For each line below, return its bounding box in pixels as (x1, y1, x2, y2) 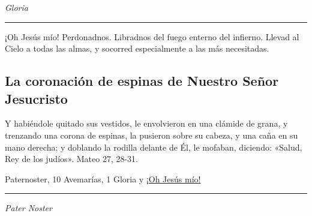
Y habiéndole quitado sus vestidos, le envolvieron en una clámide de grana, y (5, 117, 288, 130)
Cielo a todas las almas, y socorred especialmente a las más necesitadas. (5, 42, 269, 55)
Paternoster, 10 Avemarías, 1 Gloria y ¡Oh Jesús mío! (5, 172, 201, 185)
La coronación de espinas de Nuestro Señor (5, 71, 279, 90)
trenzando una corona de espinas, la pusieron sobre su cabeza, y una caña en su (5, 128, 298, 141)
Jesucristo (5, 89, 68, 107)
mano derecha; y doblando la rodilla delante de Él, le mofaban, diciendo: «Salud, (5, 140, 302, 153)
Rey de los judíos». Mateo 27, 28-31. (5, 152, 139, 165)
